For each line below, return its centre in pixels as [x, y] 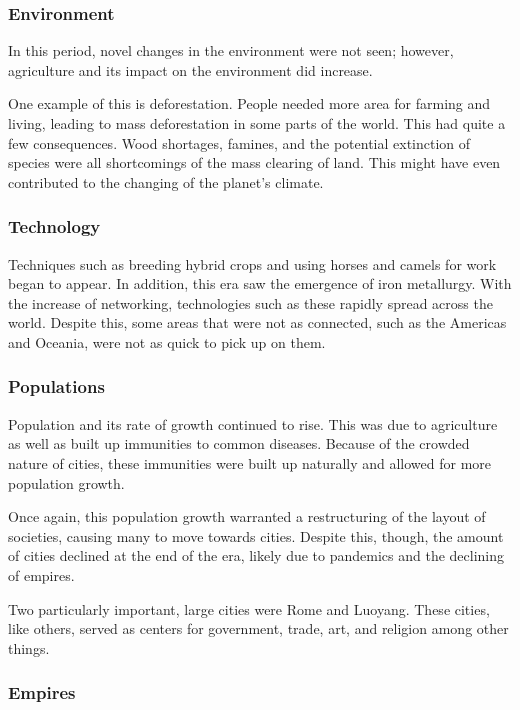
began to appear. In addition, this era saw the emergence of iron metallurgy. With [260, 283]
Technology [54, 226]
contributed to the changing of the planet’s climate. [166, 181]
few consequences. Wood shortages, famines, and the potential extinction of [239, 142]
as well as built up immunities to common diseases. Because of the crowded [239, 443]
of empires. [41, 574]
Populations [56, 386]
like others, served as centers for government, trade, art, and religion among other [258, 628]
